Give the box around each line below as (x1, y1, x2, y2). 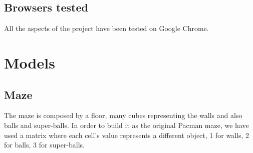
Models (4, 52, 55, 72)
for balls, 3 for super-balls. (4, 139, 85, 150)
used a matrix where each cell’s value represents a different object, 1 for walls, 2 (4, 129, 249, 140)
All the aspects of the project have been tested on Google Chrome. (4, 23, 209, 33)
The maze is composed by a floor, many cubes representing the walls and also (4, 110, 242, 120)
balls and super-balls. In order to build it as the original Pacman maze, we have (4, 119, 249, 130)
